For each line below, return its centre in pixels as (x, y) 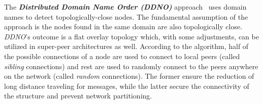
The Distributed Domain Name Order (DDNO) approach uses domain (125, 7)
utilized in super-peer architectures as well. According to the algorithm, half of (126, 46)
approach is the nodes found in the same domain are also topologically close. (123, 27)
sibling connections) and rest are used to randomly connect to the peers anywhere (131, 66)
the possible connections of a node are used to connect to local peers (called (122, 56)
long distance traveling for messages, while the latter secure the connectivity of (127, 86)
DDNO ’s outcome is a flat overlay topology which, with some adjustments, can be (131, 36)
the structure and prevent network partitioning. (78, 96)
